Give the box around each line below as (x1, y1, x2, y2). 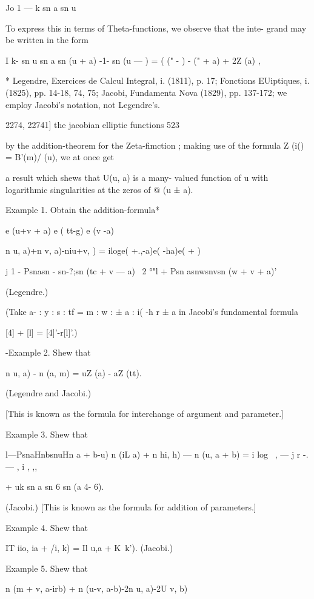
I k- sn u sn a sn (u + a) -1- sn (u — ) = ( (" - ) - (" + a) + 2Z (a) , (5, 53, 261, 66)
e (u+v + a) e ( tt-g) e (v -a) (5, 223, 114, 236)
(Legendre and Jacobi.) (5, 387, 92, 399)
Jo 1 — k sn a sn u (5, 1, 76, 13)
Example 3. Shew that (5, 427, 88, 440)
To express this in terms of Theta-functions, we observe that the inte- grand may (5, 21, 307, 34)
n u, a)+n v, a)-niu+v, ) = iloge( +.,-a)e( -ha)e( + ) (5, 244, 201, 257)
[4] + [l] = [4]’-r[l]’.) (5, 325, 78, 338)
